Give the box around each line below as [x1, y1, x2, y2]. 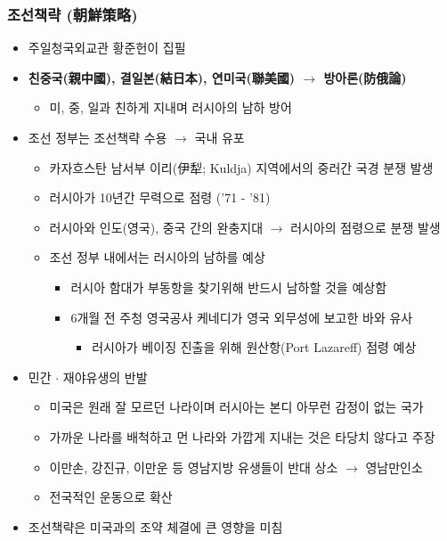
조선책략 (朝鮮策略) [7, 3, 138, 25]
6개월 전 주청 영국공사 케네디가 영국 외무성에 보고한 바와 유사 [70, 307, 413, 326]
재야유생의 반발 [62, 367, 148, 386]
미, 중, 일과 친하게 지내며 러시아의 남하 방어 [49, 98, 292, 117]
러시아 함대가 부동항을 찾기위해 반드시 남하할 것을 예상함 [70, 277, 387, 296]
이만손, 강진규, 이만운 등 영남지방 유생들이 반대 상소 [49, 457, 338, 476]
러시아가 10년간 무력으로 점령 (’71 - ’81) [49, 188, 271, 207]
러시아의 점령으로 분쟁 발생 [290, 217, 441, 236]
